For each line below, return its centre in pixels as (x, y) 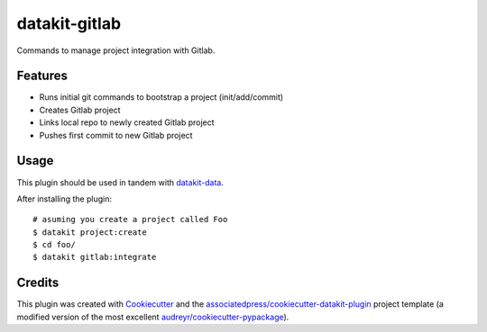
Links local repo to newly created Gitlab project (127, 122)
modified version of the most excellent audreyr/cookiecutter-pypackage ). (153, 317)
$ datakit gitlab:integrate (95, 257)
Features (42, 76)
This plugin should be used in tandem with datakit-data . (120, 182)
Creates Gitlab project (80, 110)
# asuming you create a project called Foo (130, 220)
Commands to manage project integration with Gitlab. (116, 50)
